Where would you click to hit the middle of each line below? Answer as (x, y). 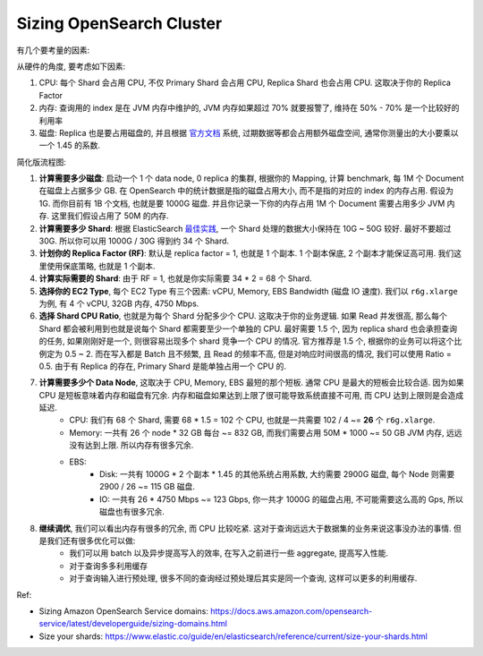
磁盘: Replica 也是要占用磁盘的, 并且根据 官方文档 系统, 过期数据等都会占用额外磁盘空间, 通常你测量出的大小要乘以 (249, 132)
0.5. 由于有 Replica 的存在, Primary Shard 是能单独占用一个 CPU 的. (162, 366)
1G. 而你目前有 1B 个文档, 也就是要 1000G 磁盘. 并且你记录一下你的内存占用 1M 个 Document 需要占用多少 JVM (242, 203)
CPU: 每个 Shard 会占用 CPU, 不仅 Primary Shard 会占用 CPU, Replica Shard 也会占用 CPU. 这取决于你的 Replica (245, 83)
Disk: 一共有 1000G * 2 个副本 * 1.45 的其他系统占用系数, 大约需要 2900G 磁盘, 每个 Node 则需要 (277, 474)
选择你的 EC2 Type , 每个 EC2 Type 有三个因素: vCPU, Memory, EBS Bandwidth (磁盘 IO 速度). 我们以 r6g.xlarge (248, 291)
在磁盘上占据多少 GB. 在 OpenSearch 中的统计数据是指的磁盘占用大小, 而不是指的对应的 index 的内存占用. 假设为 (246, 191)
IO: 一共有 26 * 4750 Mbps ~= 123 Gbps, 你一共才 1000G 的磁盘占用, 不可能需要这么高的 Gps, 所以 (282, 499)
